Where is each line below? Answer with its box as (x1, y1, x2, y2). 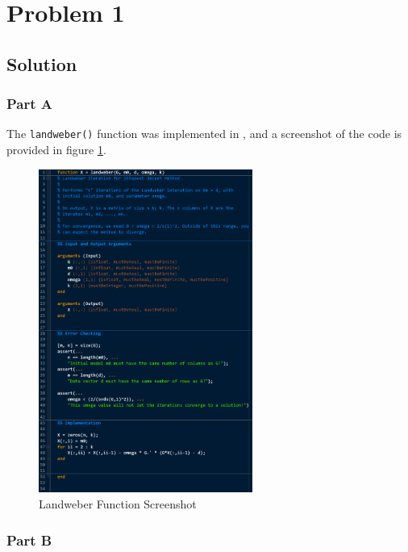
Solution (6, 51, 77, 76)
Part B (6, 529, 52, 550)
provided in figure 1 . (6, 141, 106, 158)
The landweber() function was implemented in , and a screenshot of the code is (6, 125, 402, 142)
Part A (6, 94, 53, 114)
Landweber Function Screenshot (39, 496, 197, 512)
